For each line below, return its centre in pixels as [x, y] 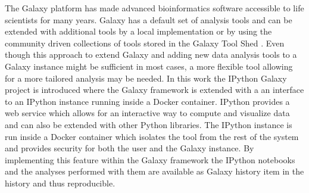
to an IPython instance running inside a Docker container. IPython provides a [147, 101]
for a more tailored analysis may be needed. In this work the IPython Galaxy [146, 78]
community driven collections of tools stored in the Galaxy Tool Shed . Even [145, 43]
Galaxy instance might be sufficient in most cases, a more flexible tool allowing [149, 66]
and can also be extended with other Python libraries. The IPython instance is [149, 124]
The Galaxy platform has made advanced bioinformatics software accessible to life [154, 8]
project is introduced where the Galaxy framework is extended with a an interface [154, 90]
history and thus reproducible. [60, 183]
